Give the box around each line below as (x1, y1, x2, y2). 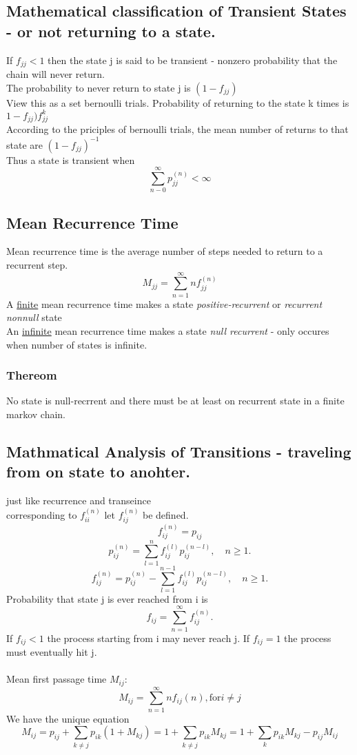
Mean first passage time (6, 672, 107, 686)
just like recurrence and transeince (6, 493, 151, 508)
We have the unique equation (6, 711, 130, 725)
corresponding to (6, 507, 77, 521)
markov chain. (6, 406, 65, 421)
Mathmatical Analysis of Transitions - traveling (6, 440, 351, 462)
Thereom (6, 366, 57, 384)
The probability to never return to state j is (6, 80, 191, 94)
